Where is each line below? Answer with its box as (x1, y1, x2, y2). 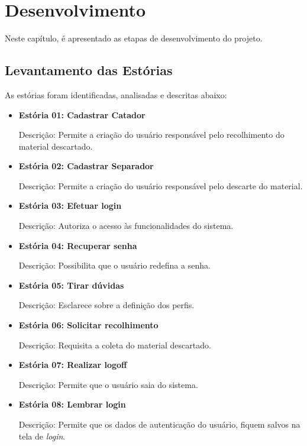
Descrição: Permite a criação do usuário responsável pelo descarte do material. (18, 179, 303, 192)
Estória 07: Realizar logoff (18, 358, 127, 371)
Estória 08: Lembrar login (18, 398, 126, 411)
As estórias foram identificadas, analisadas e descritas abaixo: (5, 88, 227, 101)
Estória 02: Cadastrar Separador (18, 160, 154, 172)
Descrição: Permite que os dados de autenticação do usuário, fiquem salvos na (18, 418, 300, 431)
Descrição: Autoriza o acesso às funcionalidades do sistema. (18, 219, 234, 232)
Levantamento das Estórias (5, 61, 173, 79)
